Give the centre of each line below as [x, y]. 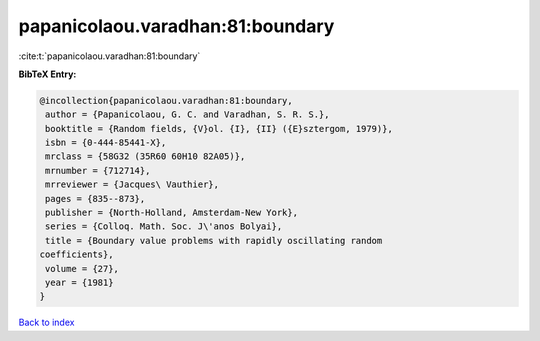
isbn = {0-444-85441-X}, [106, 143]
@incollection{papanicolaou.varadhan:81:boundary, [166, 100]
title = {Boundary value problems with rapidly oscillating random [214, 240]
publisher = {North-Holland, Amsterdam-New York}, [172, 213]
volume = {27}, [82, 268]
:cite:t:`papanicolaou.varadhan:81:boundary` [109, 56]
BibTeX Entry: [47, 74]
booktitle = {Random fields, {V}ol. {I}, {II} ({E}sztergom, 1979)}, [219, 128]
